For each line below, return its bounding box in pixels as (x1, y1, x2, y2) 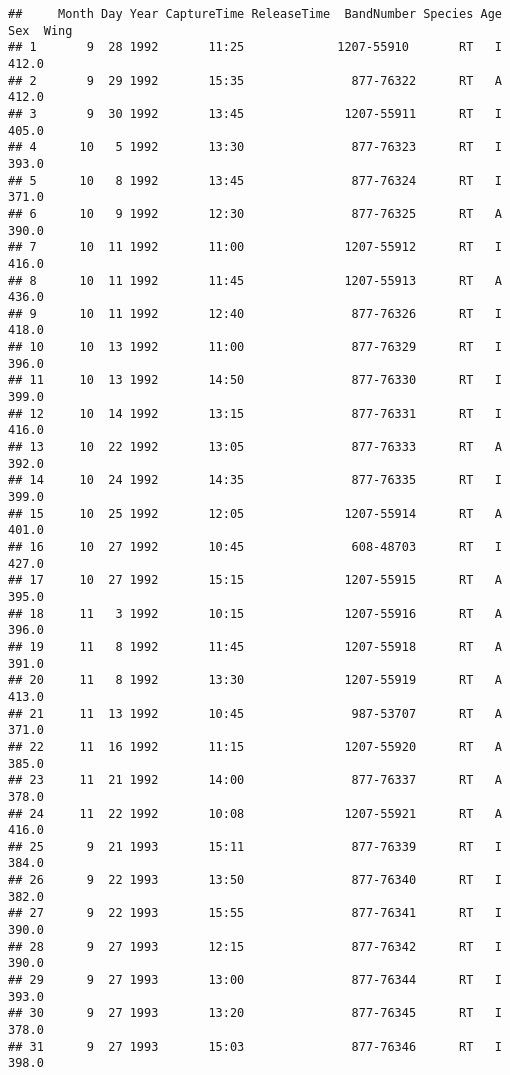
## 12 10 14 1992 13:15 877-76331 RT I (8, 406, 502, 421)
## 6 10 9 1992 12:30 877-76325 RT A (8, 206, 502, 221)
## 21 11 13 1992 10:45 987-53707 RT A (8, 706, 502, 721)
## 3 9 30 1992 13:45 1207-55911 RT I (8, 106, 502, 121)
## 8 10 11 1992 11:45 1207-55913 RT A (8, 273, 502, 288)
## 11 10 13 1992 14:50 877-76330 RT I (8, 373, 502, 388)
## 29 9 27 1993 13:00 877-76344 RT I (8, 973, 502, 988)
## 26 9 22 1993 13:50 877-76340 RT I (8, 873, 502, 888)
